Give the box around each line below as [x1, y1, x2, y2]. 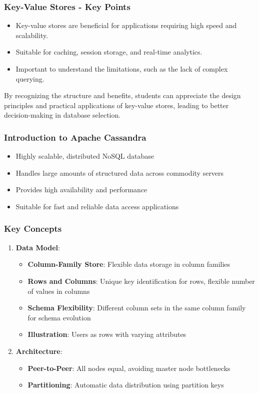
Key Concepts [4, 222, 62, 235]
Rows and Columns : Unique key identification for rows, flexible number [27, 275, 255, 286]
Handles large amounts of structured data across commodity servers [15, 167, 224, 178]
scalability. [15, 30, 48, 40]
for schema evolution [27, 312, 91, 322]
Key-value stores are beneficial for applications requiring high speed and [15, 20, 237, 31]
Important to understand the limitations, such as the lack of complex [15, 64, 228, 74]
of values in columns [27, 285, 90, 296]
